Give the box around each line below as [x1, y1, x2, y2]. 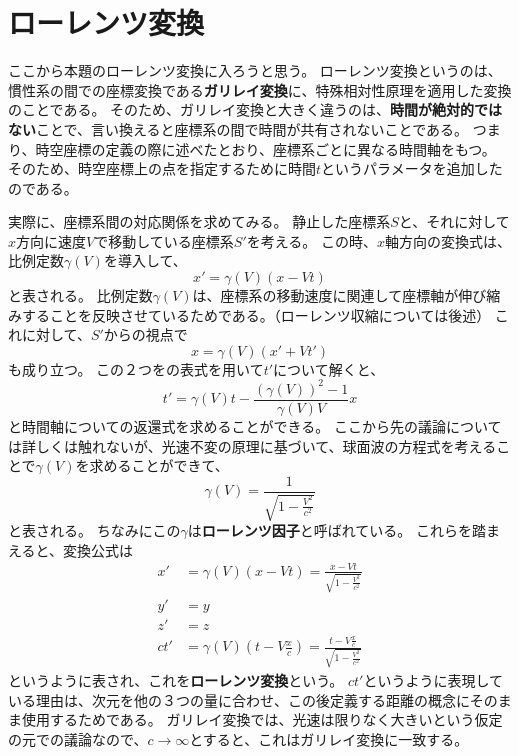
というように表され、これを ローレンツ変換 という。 [8, 670, 344, 691]
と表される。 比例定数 [8, 285, 153, 306]
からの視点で [103, 324, 188, 345]
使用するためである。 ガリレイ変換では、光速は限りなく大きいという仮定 [21, 709, 503, 730]
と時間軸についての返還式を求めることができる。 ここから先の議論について [8, 416, 502, 436]
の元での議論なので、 [8, 728, 148, 749]
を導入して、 [103, 250, 187, 271]
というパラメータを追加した [321, 158, 503, 179]
